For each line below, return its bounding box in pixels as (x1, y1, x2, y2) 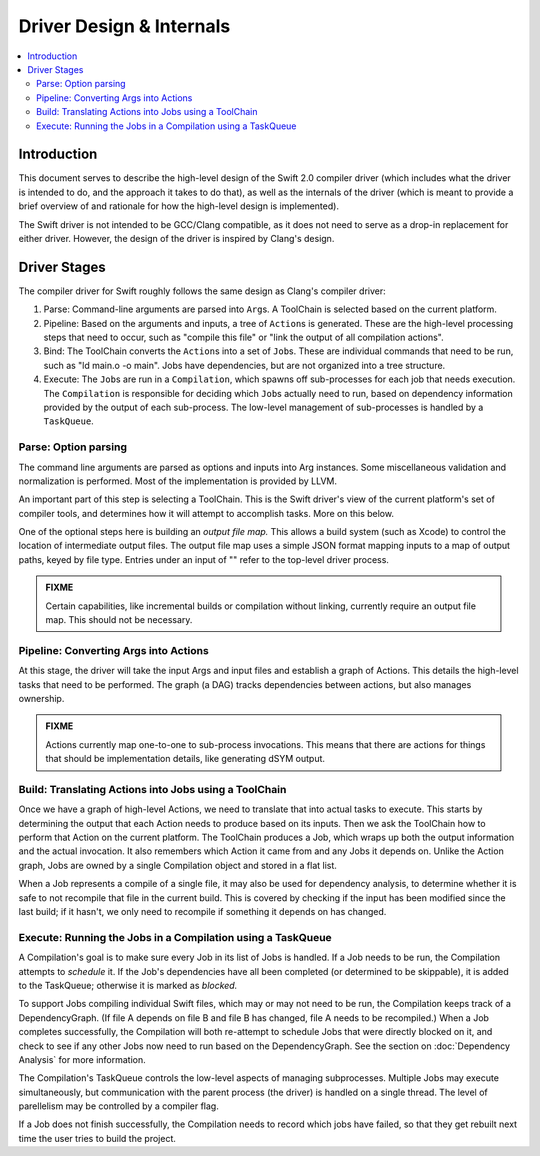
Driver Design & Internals (18, 15, 231, 37)
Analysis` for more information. (18, 1053, 147, 1065)
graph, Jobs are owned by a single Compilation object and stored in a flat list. (18, 859, 337, 871)
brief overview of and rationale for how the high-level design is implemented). (18, 200, 340, 212)
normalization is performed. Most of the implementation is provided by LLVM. (18, 475, 338, 487)
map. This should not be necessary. (45, 614, 193, 626)
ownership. (18, 692, 65, 704)
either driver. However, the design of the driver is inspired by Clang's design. (18, 232, 335, 244)
